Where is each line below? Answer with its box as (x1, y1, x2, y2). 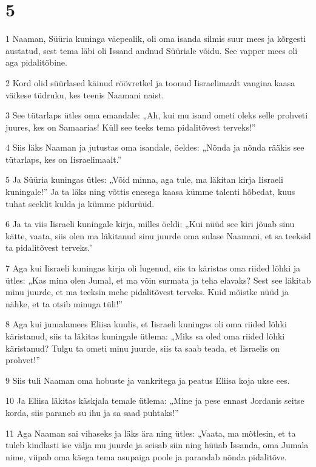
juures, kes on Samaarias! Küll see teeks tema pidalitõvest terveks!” (5, 120, 256, 133)
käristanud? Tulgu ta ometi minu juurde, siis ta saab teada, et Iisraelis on (5, 341, 280, 354)
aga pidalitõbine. (5, 56, 67, 69)
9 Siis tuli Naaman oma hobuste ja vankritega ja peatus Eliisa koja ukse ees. (5, 373, 290, 386)
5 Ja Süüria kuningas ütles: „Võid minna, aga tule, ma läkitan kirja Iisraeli (5, 173, 283, 186)
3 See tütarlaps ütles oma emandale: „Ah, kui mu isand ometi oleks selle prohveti (5, 109, 308, 121)
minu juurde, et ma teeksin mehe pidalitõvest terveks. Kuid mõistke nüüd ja (5, 285, 289, 298)
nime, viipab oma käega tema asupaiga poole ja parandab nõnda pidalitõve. (5, 450, 287, 463)
